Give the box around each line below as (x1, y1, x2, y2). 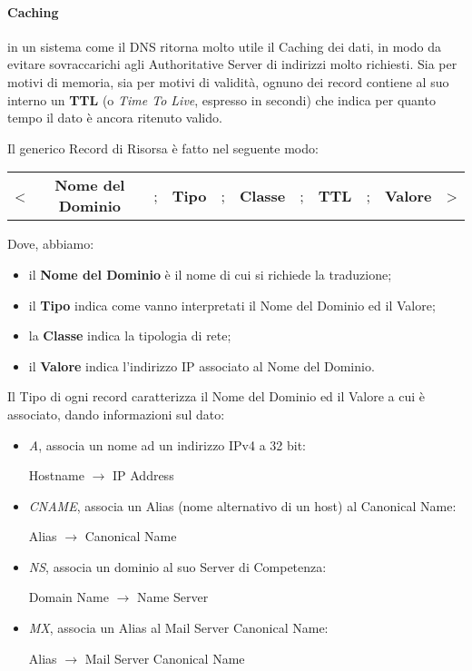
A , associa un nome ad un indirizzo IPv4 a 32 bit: (28, 435, 306, 454)
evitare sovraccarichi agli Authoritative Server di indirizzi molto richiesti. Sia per (7, 54, 457, 74)
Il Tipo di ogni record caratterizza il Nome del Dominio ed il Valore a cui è (7, 387, 426, 406)
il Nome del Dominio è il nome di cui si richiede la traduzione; (28, 264, 392, 283)
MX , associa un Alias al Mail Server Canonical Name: (28, 618, 329, 637)
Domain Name (28, 587, 109, 607)
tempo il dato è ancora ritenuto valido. (7, 108, 222, 127)
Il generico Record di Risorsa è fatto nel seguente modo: (7, 138, 319, 157)
